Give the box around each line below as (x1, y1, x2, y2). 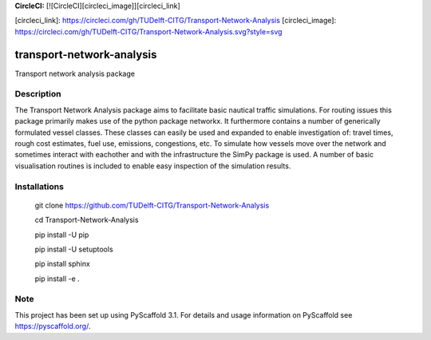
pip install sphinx (34, 259, 91, 269)
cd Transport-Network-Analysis (34, 215, 139, 225)
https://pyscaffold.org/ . (14, 322, 91, 331)
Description (14, 89, 61, 100)
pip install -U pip (34, 230, 89, 239)
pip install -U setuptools (34, 244, 113, 254)
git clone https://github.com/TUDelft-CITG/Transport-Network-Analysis (34, 200, 270, 210)
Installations (14, 180, 64, 192)
